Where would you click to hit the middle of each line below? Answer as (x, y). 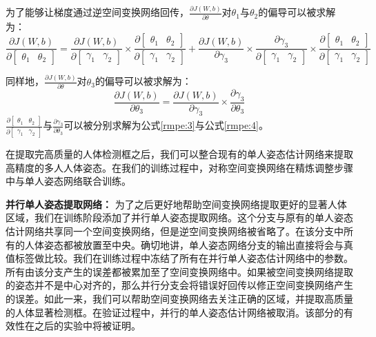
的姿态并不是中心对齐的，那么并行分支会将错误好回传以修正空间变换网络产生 (179, 285)
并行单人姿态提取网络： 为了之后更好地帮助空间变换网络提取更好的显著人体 (176, 204)
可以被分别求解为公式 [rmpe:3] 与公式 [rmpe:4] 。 (166, 125)
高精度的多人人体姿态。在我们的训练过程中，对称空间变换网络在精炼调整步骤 (179, 167)
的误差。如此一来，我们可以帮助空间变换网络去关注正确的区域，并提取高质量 (179, 299)
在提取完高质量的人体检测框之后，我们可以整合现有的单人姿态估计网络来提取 (179, 154)
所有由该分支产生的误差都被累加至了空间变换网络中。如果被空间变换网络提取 (179, 271)
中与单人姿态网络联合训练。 (68, 181)
